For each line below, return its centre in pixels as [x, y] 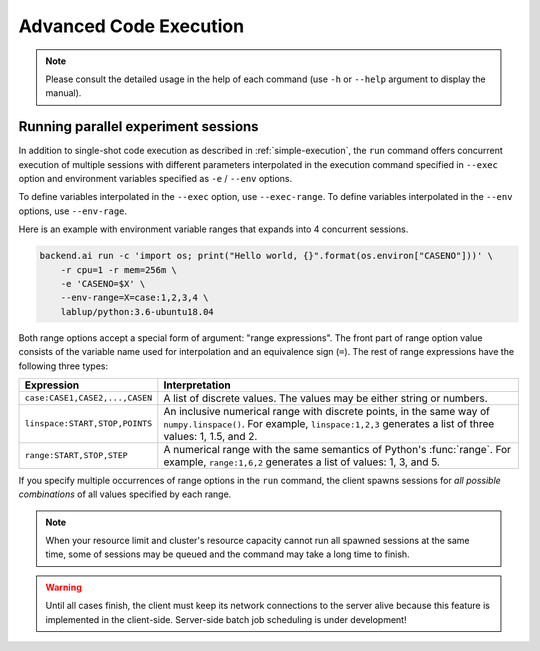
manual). [63, 93]
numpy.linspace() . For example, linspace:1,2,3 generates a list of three [329, 423]
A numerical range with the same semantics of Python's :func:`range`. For [337, 449]
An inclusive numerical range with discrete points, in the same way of [326, 411]
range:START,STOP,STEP [76, 455]
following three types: [63, 366]
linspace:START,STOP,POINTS [88, 423]
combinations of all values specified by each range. [125, 494]
